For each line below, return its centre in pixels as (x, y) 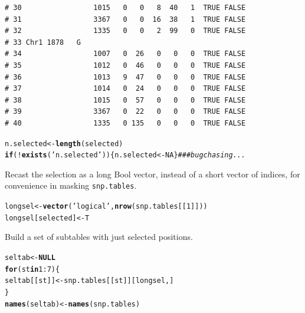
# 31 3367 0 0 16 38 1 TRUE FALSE (125, 19)
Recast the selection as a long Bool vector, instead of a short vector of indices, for (152, 174)
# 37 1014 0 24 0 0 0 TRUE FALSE (125, 89)
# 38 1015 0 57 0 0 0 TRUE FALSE (125, 100)
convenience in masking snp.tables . (71, 185)
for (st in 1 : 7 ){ (32, 269)
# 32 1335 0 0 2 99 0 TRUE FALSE (125, 31)
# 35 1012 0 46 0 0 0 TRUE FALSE (125, 65)
